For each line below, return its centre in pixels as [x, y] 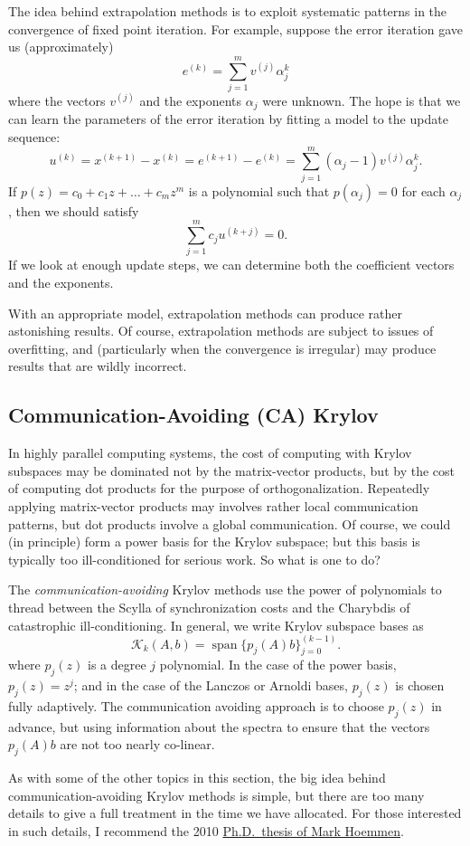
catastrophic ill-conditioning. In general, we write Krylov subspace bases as [216, 625]
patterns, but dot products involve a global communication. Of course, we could [230, 523]
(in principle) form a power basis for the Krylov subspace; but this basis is [214, 542]
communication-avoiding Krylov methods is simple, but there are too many [216, 795]
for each [423, 190]
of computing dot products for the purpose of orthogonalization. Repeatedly [219, 488]
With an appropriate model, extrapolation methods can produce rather [205, 313]
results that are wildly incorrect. [98, 366]
